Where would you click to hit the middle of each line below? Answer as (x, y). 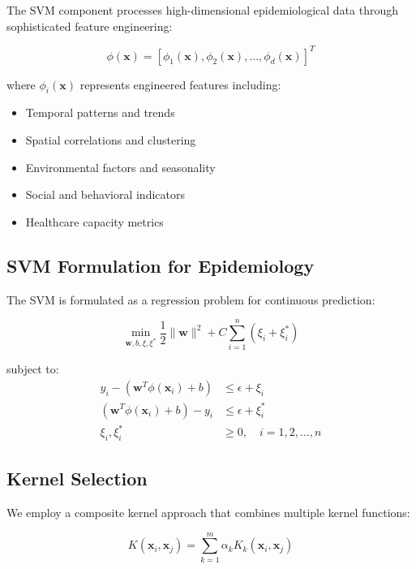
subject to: (33, 369)
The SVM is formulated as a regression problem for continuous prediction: (191, 299)
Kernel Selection (77, 478)
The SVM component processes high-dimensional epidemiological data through (203, 10)
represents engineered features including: (180, 84)
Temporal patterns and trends (100, 112)
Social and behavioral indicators (105, 194)
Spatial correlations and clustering (111, 140)
